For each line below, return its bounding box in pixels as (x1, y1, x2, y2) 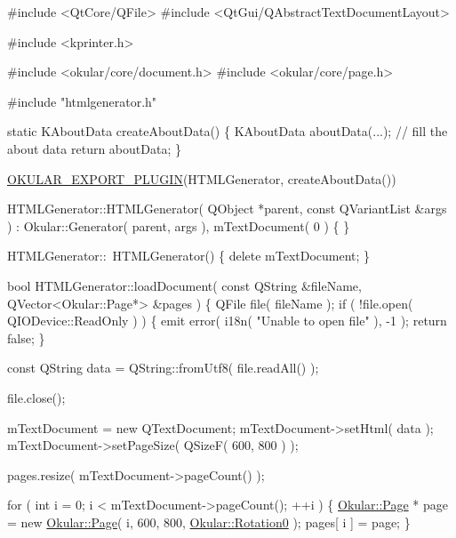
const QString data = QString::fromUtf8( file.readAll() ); (7, 358, 319, 377)
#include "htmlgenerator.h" (7, 92, 157, 110)
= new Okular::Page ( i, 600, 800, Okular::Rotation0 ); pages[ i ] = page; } (7, 512, 411, 531)
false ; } (7, 328, 45, 347)
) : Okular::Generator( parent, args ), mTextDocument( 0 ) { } (7, 216, 350, 235)
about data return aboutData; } (7, 139, 181, 157)
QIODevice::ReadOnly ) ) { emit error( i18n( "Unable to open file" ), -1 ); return (7, 311, 447, 330)
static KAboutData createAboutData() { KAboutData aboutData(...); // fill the (7, 122, 448, 141)
